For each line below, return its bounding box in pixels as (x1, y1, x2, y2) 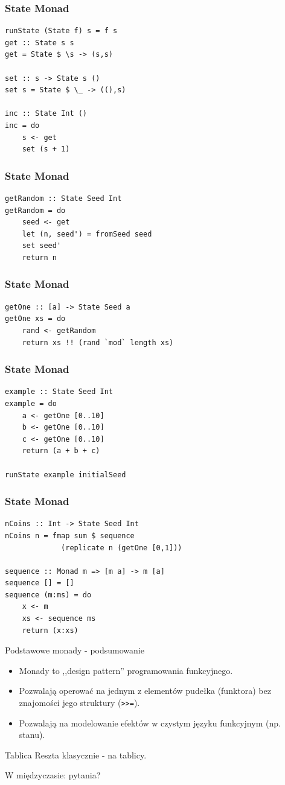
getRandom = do (5, 206, 66, 215)
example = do (5, 399, 57, 408)
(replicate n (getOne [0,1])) (61, 543, 182, 552)
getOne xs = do (5, 314, 66, 323)
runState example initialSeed (5, 470, 126, 479)
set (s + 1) (22, 145, 70, 154)
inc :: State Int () (5, 109, 88, 118)
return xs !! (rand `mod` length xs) (22, 338, 174, 347)
